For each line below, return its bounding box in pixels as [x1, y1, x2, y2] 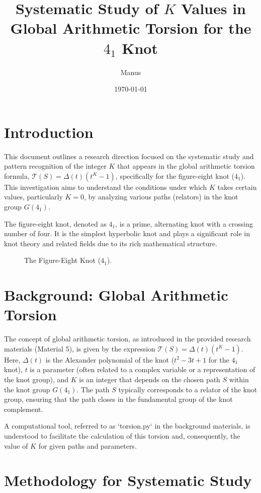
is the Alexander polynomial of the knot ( [45, 354, 175, 365]
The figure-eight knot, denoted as [4, 218, 107, 229]
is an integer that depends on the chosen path [79, 374, 220, 385]
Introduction [4, 121, 94, 142]
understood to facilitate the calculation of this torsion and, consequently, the [4, 431, 240, 441]
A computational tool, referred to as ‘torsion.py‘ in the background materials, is [4, 420, 250, 431]
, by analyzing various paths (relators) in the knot [84, 191, 238, 202]
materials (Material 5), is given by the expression [4, 343, 155, 354]
